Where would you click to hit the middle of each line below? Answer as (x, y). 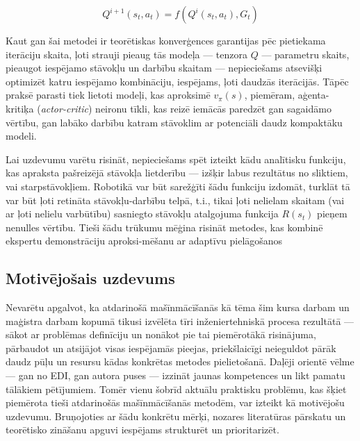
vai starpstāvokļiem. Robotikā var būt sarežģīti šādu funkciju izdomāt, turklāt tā (178, 186)
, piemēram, (270, 95)
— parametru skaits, (305, 54)
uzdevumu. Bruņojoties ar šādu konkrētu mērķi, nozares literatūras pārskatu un (176, 416)
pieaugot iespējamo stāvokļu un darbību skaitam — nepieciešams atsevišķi (164, 68)
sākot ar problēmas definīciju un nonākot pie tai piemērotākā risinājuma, (161, 334)
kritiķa (20, 108)
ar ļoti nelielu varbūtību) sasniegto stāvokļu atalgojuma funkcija (142, 214)
